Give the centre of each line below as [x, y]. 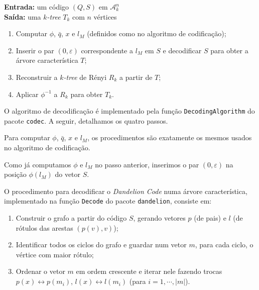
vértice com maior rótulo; [55, 254]
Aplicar [27, 94]
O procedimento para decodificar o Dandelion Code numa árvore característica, [126, 191]
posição [15, 174]
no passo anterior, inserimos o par [147, 164]
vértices [105, 16]
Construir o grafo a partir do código [71, 218]
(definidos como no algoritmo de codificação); [157, 33]
